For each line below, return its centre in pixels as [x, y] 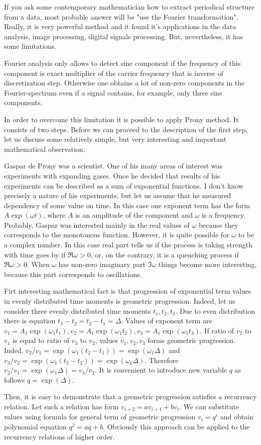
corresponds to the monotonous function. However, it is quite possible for [117, 235]
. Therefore [162, 360]
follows [15, 379]
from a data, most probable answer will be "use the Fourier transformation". [121, 16]
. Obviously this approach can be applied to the [176, 427]
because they [218, 225]
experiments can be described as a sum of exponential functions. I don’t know [124, 185]
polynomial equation [35, 427]
